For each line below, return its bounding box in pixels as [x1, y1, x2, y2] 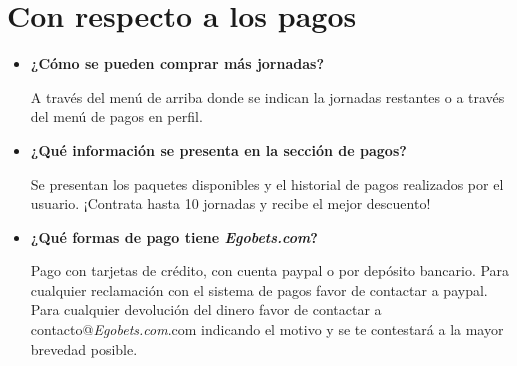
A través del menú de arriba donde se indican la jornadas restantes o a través [30, 86, 505, 107]
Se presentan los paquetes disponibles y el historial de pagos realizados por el [30, 173, 504, 194]
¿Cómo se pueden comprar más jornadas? [30, 53, 324, 74]
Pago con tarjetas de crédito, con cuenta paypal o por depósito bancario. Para [30, 260, 510, 281]
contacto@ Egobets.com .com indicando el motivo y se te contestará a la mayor [30, 319, 504, 340]
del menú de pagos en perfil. [30, 106, 203, 127]
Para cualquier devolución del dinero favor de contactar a [30, 299, 382, 320]
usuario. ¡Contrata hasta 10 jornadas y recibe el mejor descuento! [30, 193, 431, 214]
